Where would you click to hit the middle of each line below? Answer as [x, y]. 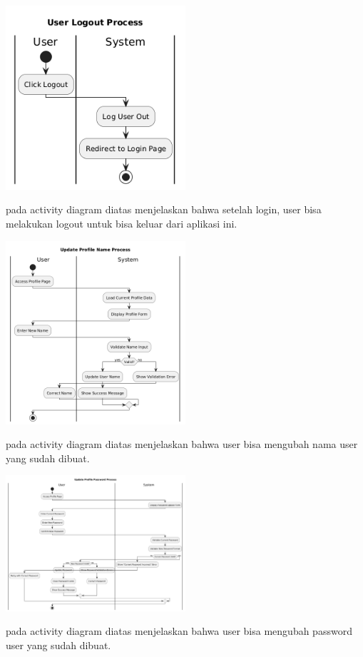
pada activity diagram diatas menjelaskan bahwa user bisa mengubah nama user [182, 444]
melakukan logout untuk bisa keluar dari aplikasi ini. [122, 223]
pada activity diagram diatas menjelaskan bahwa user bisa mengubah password [179, 631]
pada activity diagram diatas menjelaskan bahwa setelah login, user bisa [164, 209]
